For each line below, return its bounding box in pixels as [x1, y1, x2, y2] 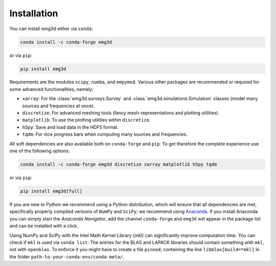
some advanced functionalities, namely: [9, 86, 94, 92]
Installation [9, 8, 58, 19]
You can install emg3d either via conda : [9, 26, 93, 32]
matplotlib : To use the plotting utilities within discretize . [22, 117, 151, 123]
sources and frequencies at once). [22, 103, 95, 109]
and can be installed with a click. [9, 223, 79, 229]
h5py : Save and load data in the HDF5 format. [22, 124, 119, 130]
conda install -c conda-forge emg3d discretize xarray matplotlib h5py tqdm [20, 161, 217, 167]
